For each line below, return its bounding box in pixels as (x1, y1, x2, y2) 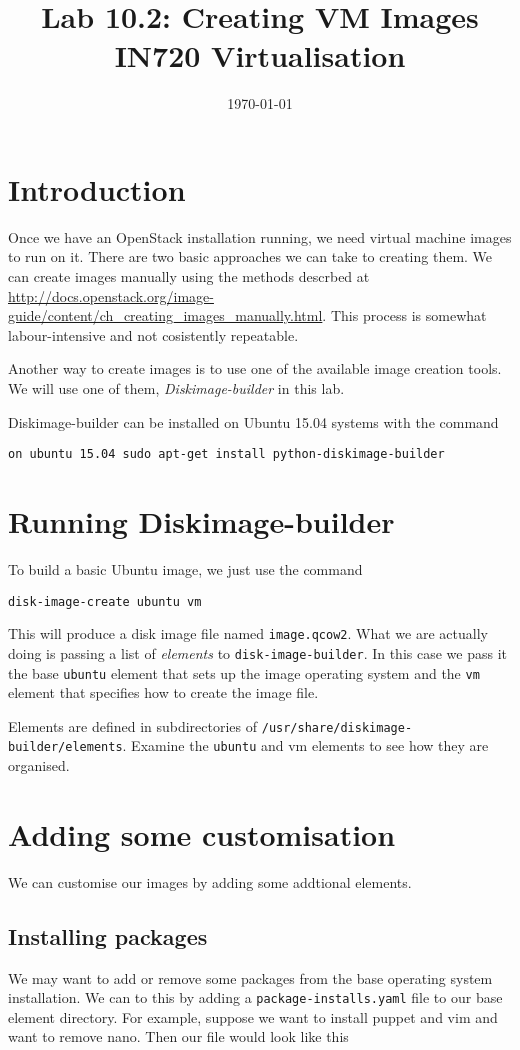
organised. (8, 755, 70, 776)
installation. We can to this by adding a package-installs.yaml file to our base (8, 987, 503, 1008)
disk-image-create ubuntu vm (8, 594, 202, 609)
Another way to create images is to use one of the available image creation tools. (8, 358, 502, 379)
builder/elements (8, 740, 123, 755)
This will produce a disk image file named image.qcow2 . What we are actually (8, 623, 488, 644)
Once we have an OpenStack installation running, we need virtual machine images (8, 226, 512, 247)
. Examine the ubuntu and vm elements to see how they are (122, 735, 489, 756)
